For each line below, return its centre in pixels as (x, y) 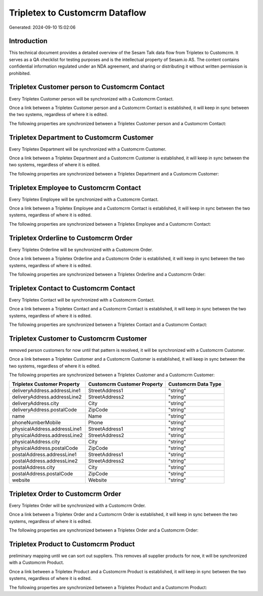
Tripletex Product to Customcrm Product (72, 544)
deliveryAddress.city (36, 404)
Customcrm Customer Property (125, 384)
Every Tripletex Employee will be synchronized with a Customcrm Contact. (84, 199)
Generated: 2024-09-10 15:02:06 (42, 27)
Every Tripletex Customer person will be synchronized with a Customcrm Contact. (91, 99)
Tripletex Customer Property (46, 384)
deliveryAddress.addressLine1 (46, 391)
